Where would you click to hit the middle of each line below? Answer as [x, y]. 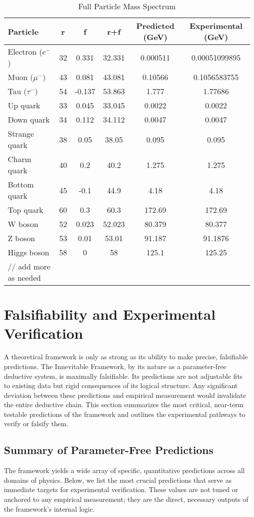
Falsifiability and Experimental [110, 314]
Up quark [24, 105]
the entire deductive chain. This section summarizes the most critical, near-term [124, 404]
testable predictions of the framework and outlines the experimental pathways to [125, 414]
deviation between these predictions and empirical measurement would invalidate [125, 395]
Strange [21, 134]
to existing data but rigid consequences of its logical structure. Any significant [121, 385]
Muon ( [21, 77]
